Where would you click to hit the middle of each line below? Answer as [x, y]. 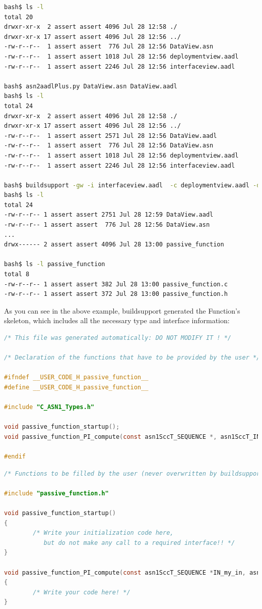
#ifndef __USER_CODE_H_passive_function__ [76, 377]
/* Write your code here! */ [82, 592]
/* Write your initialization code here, [103, 533]
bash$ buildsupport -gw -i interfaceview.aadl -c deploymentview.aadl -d [132, 185]
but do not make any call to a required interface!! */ [139, 543]
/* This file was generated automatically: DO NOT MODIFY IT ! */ [118, 338]
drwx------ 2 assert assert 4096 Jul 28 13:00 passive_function [114, 245]
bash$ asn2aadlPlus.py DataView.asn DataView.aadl [91, 86]
